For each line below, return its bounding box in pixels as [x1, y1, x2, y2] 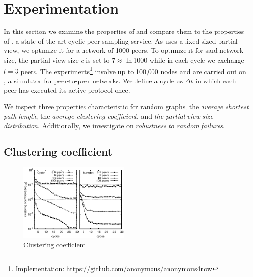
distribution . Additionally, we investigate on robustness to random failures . [4, 120, 225, 130]
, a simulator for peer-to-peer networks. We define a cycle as [4, 75, 183, 85]
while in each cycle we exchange [149, 54, 244, 65]
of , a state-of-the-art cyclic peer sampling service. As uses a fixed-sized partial [4, 35, 238, 46]
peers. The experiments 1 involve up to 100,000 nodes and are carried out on [20, 65, 246, 76]
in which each [195, 75, 236, 85]
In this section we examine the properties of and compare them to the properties [4, 26, 244, 36]
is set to [86, 54, 110, 65]
